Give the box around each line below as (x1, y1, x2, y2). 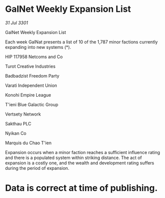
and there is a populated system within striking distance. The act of (5, 155, 142, 160)
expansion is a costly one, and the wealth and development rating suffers (5, 159, 155, 166)
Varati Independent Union (5, 82, 57, 88)
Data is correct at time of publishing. (5, 183, 158, 194)
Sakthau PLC (5, 120, 32, 126)
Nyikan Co (5, 130, 27, 136)
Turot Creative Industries (5, 63, 56, 69)
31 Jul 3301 (5, 20, 28, 26)
